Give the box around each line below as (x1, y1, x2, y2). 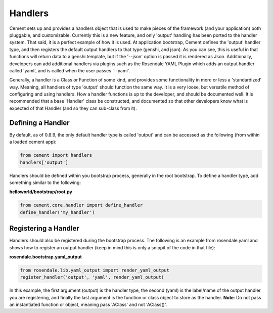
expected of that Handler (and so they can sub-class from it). (9, 105, 137, 111)
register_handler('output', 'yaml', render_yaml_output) (20, 275, 164, 280)
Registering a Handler (9, 224, 79, 233)
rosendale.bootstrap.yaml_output (9, 253, 82, 260)
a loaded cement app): (9, 139, 57, 145)
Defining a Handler (9, 118, 70, 127)
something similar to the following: (9, 180, 81, 186)
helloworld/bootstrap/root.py (9, 189, 73, 195)
